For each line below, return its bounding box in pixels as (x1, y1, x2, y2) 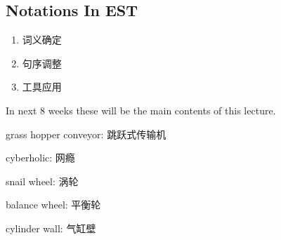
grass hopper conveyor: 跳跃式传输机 (6, 126, 166, 141)
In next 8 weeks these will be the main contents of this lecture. (6, 102, 276, 117)
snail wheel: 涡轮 (6, 173, 79, 188)
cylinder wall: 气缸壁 (6, 220, 96, 235)
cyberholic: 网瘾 (6, 150, 75, 165)
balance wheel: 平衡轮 (6, 197, 101, 212)
